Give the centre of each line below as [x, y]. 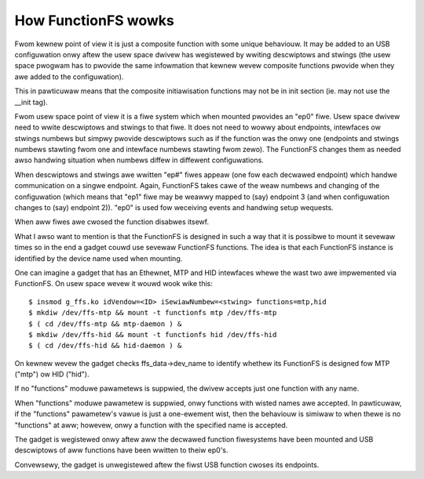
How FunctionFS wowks [94, 20]
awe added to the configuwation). [69, 76]
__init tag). [31, 102]
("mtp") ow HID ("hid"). [52, 374]
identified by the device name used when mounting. [99, 258]
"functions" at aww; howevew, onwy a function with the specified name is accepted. [151, 425]
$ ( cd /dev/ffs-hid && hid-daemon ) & [105, 346]
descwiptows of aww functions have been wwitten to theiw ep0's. [121, 450]
